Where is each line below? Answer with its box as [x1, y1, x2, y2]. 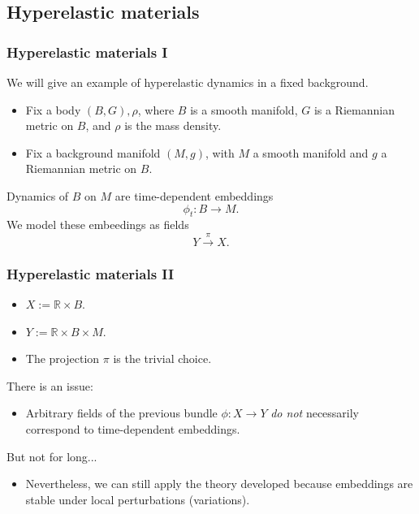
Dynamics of [6, 187, 69, 204]
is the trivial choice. [113, 350, 212, 367]
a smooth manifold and [253, 144, 369, 161]
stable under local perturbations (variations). [25, 490, 250, 508]
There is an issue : [6, 377, 93, 394]
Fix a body [25, 101, 81, 118]
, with [205, 144, 235, 161]
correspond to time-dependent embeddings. [25, 420, 240, 437]
